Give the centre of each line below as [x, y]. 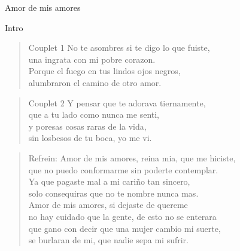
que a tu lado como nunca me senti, [94, 114]
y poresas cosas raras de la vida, [87, 126]
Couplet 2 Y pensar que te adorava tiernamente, [117, 102]
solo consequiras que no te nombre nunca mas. [113, 193]
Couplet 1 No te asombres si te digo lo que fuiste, [119, 48]
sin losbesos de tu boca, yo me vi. [90, 138]
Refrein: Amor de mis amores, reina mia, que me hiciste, [132, 157]
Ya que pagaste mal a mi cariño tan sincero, [109, 181]
